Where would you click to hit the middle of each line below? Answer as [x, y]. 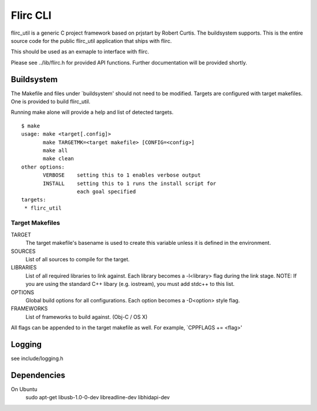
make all [55, 150]
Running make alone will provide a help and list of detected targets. [92, 112]
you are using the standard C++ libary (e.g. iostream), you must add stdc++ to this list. [130, 284]
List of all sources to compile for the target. [78, 260]
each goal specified [106, 191]
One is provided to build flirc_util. [51, 102]
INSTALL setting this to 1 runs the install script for [130, 183]
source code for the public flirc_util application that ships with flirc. [91, 41]
